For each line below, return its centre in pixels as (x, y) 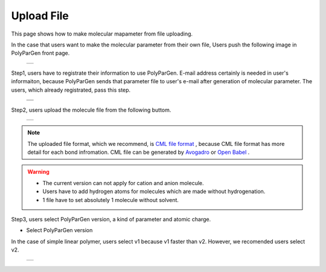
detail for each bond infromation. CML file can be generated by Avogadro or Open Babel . (139, 152)
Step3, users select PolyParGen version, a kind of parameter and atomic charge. (111, 220)
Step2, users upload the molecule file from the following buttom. (91, 110)
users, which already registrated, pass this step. (71, 90)
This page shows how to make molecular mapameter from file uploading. (102, 34)
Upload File (40, 16)
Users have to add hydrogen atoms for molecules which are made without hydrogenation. (154, 191)
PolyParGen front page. (40, 53)
